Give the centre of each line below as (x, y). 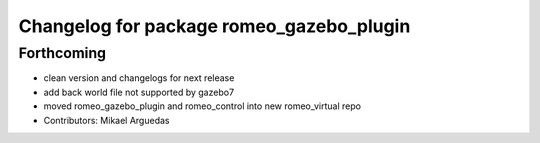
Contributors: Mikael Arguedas (106, 120)
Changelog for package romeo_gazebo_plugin (214, 26)
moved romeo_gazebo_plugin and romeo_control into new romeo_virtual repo (202, 106)
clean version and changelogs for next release (139, 78)
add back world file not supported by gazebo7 (139, 92)
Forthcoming (62, 53)
